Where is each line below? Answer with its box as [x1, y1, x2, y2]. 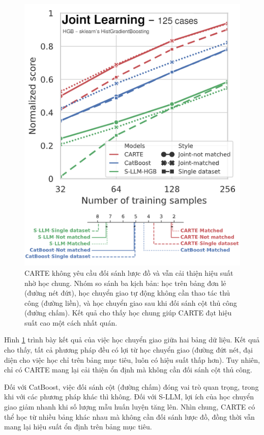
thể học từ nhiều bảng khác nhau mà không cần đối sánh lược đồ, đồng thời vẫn [4, 411, 255, 422]
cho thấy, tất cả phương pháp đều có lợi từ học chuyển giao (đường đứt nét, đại [4, 344, 253, 355]
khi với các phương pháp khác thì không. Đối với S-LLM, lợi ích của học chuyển [4, 391, 254, 402]
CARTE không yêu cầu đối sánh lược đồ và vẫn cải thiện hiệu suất [24, 267, 233, 278]
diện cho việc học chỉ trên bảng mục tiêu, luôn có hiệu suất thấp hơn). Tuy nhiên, [4, 354, 260, 365]
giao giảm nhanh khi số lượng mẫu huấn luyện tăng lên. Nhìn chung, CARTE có [4, 401, 255, 412]
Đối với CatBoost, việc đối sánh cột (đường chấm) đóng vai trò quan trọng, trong [4, 381, 259, 392]
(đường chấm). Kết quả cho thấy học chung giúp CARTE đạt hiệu [24, 307, 232, 318]
